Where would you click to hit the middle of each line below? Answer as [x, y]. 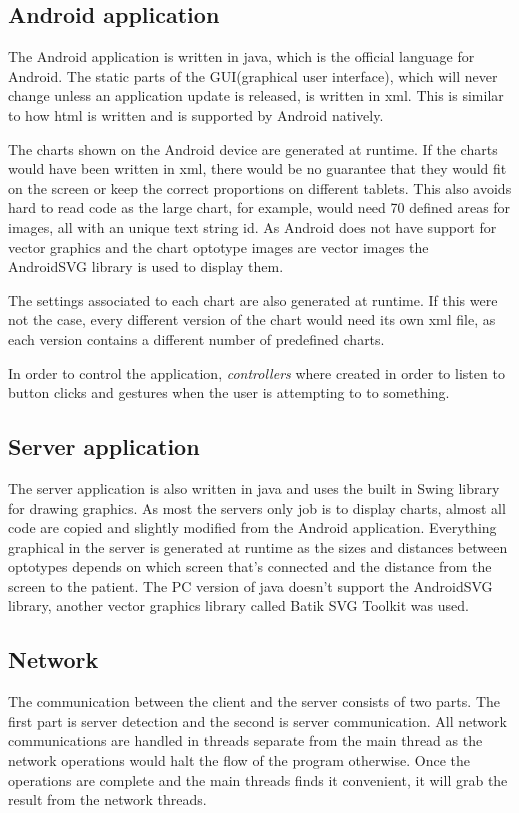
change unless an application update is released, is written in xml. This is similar [256, 95]
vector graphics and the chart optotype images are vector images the [218, 246]
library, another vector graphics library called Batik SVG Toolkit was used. [238, 605]
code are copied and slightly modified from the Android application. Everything [252, 527]
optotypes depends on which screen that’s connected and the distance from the [250, 566]
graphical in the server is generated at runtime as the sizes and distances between [258, 546]
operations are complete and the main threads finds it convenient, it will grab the [258, 779]
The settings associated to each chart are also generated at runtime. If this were [253, 299]
